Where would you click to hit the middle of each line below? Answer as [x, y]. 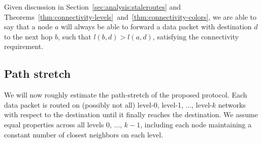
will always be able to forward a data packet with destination [156, 27]
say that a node [28, 27]
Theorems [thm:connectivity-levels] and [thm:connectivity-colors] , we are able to [130, 16]
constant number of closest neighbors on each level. [84, 134]
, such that [74, 36]
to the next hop [28, 36]
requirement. [24, 46]
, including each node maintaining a [196, 124]
